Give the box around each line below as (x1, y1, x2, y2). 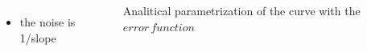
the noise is (19, 14, 76, 30)
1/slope (19, 29, 56, 46)
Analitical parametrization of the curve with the (122, 2, 361, 18)
